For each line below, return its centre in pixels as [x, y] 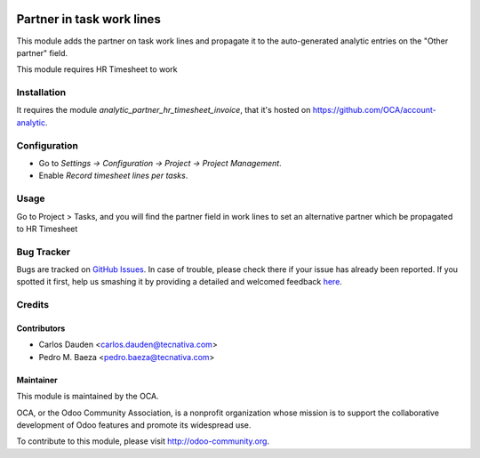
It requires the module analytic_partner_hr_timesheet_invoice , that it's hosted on [164, 110]
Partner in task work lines [89, 19]
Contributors [41, 328]
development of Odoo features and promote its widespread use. [134, 425]
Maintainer [37, 380]
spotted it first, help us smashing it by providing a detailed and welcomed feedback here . [179, 282]
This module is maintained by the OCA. [88, 397]
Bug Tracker [44, 252]
